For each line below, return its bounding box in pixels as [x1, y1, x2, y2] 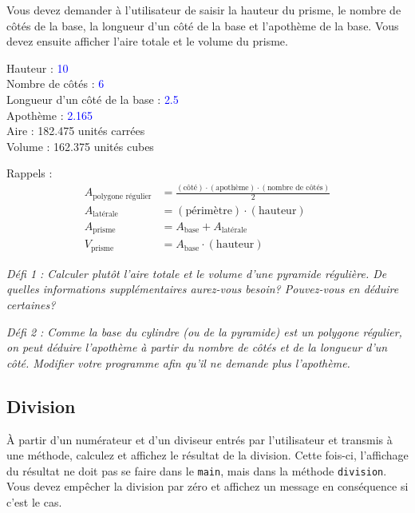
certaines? [6, 296, 56, 312]
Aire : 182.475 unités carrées [6, 122, 145, 139]
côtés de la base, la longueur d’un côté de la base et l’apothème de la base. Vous [6, 17, 399, 34]
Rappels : [6, 165, 53, 181]
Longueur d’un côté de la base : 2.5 [6, 90, 179, 107]
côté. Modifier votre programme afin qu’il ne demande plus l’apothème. [6, 354, 350, 371]
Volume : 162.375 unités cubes [6, 137, 154, 154]
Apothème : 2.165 [6, 106, 93, 123]
